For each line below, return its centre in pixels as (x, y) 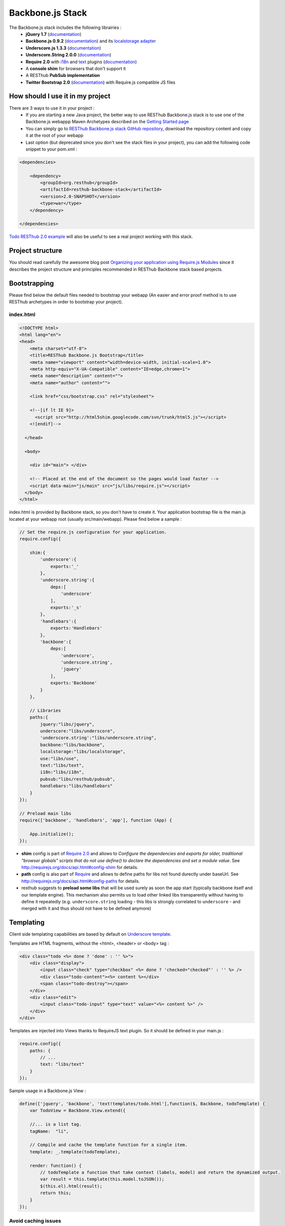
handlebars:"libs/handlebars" (76, 786)
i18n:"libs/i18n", (62, 772)
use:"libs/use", (60, 758)
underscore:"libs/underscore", (78, 731)
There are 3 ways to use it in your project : (52, 108)
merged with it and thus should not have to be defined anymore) (86, 908)
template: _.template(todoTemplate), (75, 1152)
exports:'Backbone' (74, 683)
